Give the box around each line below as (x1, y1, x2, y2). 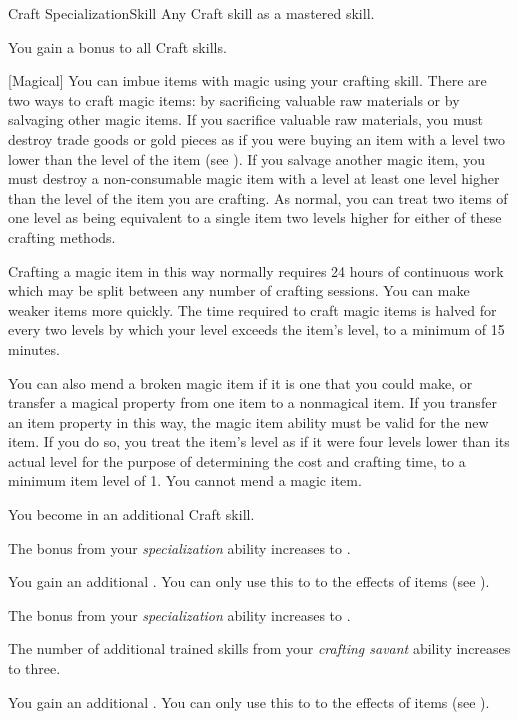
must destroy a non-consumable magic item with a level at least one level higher (8, 168, 500, 189)
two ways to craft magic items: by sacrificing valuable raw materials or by (8, 89, 460, 110)
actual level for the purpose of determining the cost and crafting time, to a (8, 450, 466, 471)
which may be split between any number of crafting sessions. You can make (8, 280, 470, 301)
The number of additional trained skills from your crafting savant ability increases (8, 638, 511, 659)
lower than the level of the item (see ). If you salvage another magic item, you (8, 148, 485, 169)
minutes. (8, 338, 60, 359)
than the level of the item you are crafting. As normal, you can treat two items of (8, 187, 508, 208)
